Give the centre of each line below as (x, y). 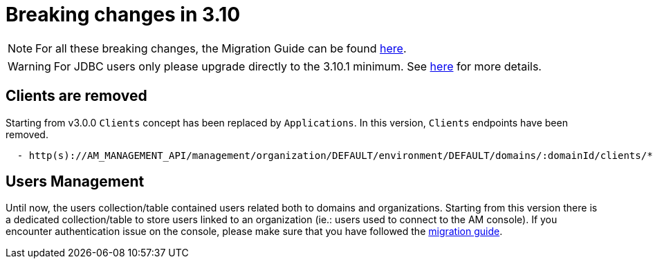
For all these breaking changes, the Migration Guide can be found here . (221, 48)
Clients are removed (76, 96)
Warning (29, 66)
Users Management (75, 182)
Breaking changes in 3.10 (123, 15)
